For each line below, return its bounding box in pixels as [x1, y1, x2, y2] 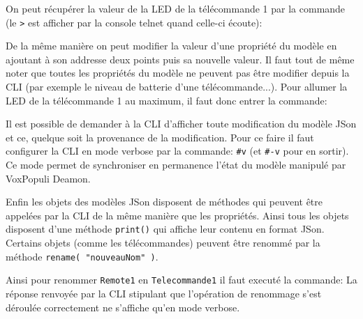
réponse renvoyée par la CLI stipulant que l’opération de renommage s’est [6, 286, 322, 300]
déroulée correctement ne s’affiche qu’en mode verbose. [6, 299, 240, 314]
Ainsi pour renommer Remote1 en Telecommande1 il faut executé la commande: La [6, 272, 357, 287]
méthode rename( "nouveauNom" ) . [6, 249, 158, 263]
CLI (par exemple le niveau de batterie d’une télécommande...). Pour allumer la [6, 79, 348, 94]
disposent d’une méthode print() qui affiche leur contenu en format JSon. [6, 221, 325, 236]
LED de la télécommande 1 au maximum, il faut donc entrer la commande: [6, 93, 327, 107]
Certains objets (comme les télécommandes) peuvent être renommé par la [6, 235, 320, 250]
